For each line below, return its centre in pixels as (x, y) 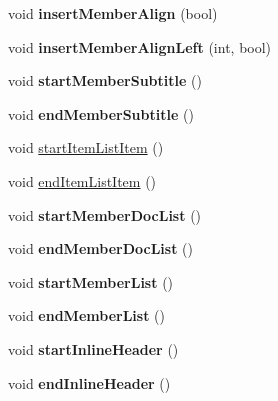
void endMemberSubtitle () (101, 113)
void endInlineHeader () (89, 382)
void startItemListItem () (86, 147)
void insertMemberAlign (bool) (113, 13)
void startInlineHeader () (93, 348)
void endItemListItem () (82, 180)
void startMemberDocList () (105, 214)
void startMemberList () (91, 281)
